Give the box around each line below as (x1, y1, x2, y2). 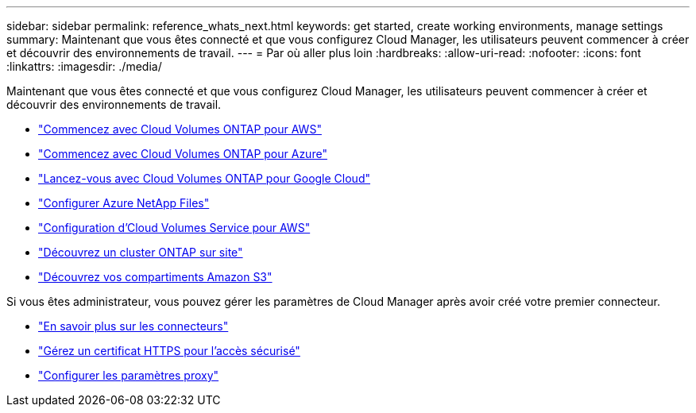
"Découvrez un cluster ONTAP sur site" (38, 245, 243, 259)
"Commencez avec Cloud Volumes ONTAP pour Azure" (38, 147, 327, 160)
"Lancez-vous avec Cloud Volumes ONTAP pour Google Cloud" (38, 172, 370, 185)
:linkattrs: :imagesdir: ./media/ (6, 60, 162, 73)
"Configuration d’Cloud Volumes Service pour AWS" (38, 221, 311, 234)
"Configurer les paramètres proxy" (38, 369, 219, 382)
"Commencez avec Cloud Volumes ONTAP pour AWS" (38, 122, 322, 136)
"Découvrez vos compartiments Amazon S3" (38, 270, 273, 284)
